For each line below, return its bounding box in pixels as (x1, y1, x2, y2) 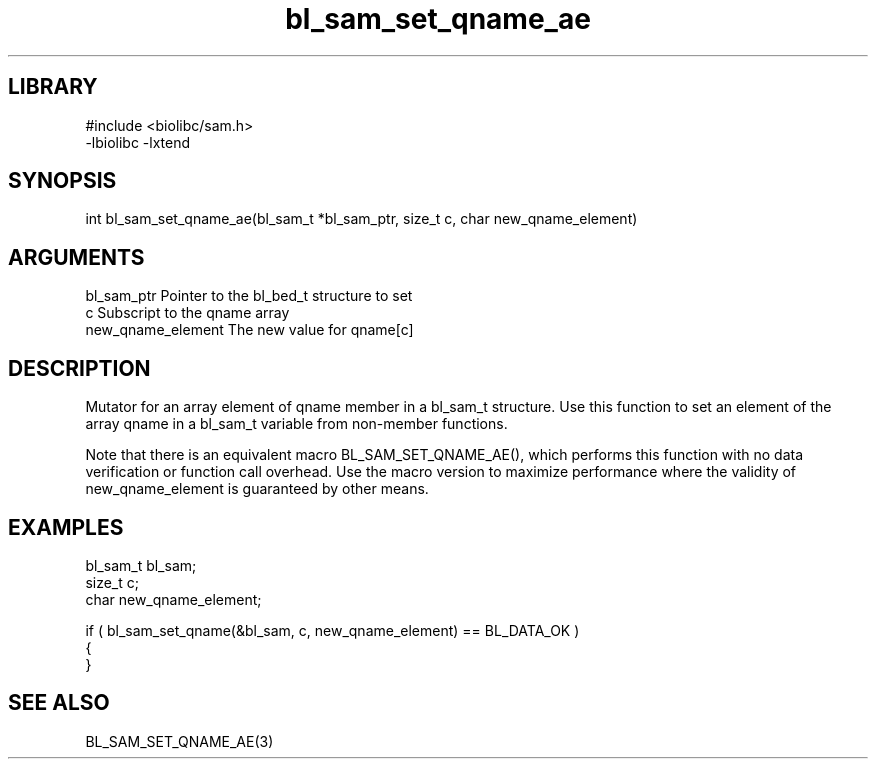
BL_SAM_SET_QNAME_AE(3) (85, 732, 274, 750)
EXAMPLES (8, 514, 124, 540)
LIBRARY (8, 74, 98, 100)
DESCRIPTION (8, 355, 151, 381)
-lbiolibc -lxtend (85, 133, 191, 151)
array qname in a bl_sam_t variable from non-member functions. (85, 415, 508, 433)
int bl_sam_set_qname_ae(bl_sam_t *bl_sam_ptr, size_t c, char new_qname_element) (85, 210, 638, 228)
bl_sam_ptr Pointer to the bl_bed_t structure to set (85, 287, 413, 305)
